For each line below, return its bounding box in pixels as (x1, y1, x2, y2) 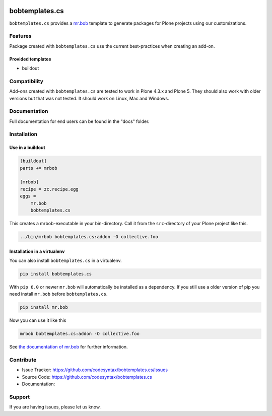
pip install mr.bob (20, 305, 68, 310)
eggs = (20, 193, 36, 199)
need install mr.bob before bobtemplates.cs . (9, 291, 108, 297)
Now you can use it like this (9, 317, 66, 323)
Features (9, 33, 32, 40)
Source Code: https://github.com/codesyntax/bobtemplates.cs (22, 374, 152, 380)
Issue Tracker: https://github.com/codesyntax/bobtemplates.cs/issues (22, 367, 168, 373)
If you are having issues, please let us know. (9, 404, 101, 410)
